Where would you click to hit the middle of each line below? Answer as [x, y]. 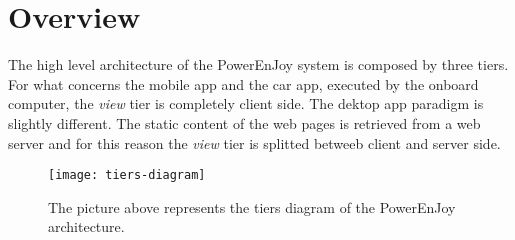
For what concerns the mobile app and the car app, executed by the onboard [243, 83]
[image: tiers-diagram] [127, 175]
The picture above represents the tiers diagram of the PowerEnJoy [252, 206]
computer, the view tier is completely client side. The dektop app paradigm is [246, 103]
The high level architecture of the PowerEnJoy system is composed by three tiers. [258, 64]
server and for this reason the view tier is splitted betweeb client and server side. [254, 142]
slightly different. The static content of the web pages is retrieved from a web [244, 122]
